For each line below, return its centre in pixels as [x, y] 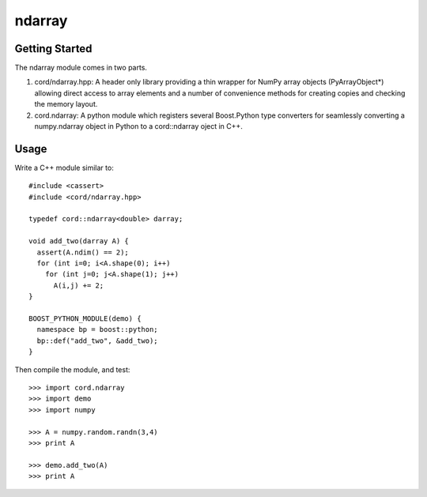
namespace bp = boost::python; [97, 329]
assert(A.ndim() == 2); [83, 252]
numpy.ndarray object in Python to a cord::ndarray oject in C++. [138, 126]
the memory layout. [66, 104]
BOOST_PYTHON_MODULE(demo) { [85, 319]
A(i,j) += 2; [79, 285]
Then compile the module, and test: [72, 369]
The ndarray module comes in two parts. [81, 68]
